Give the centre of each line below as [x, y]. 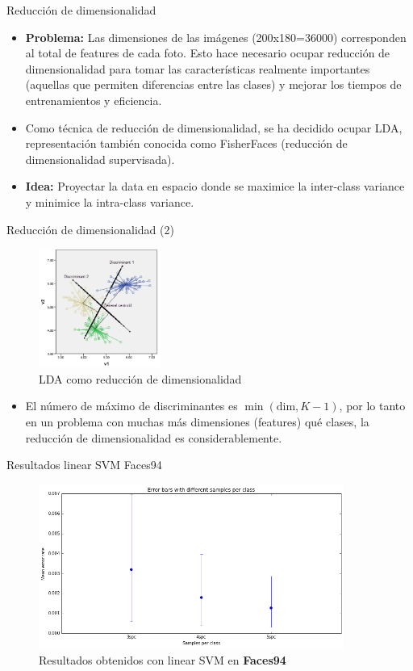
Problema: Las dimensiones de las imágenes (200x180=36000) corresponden [216, 37]
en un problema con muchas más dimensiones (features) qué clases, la [197, 422]
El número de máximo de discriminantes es [131, 406]
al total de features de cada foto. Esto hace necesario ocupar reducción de [208, 53]
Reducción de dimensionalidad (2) [90, 229]
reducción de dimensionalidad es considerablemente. [154, 437]
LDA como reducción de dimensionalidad [140, 378]
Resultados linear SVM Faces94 [84, 465]
